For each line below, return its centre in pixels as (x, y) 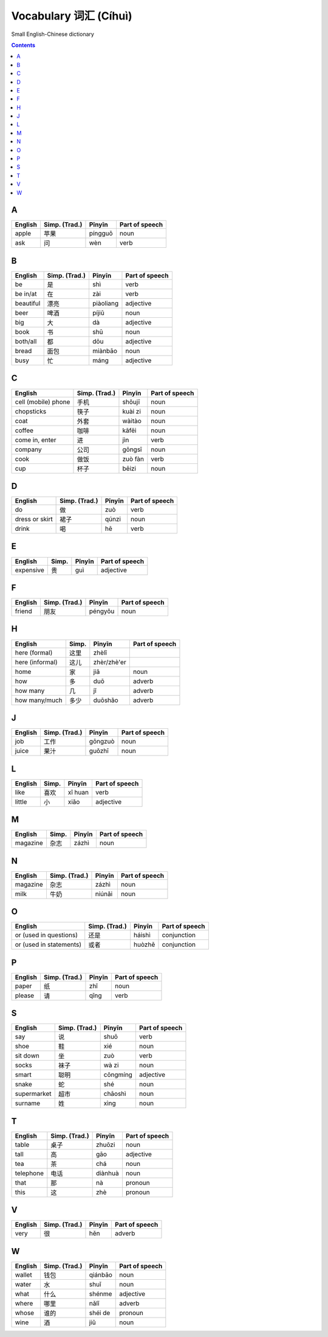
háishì (142, 935)
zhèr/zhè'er (110, 662)
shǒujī (131, 402)
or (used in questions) (46, 935)
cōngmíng (118, 1075)
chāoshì (115, 1094)
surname (28, 1103)
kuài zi (132, 411)
